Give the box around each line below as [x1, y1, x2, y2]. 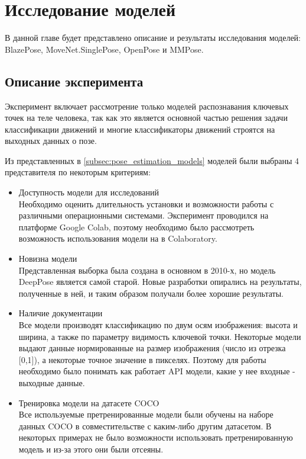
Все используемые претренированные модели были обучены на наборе [18, 408, 274, 421]
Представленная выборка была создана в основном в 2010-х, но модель [18, 264, 276, 276]
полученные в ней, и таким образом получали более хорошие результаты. [18, 287, 284, 299]
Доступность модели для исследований [18, 186, 159, 198]
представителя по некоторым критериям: [5, 166, 151, 178]
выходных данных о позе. [5, 134, 97, 147]
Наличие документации [18, 307, 103, 319]
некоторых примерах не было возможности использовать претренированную [18, 431, 293, 444]
